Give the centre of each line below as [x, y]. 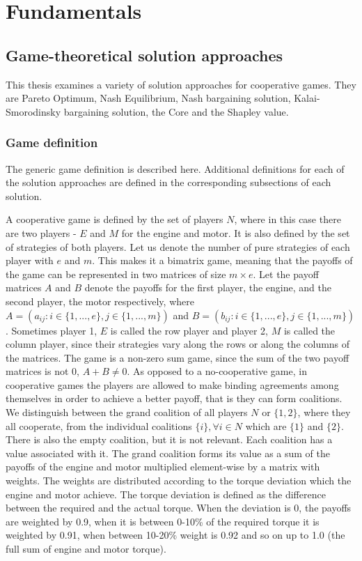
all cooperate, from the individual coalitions [99, 425]
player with [30, 260]
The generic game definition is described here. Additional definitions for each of [175, 168]
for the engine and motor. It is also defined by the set [236, 232]
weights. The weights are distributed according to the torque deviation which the [179, 481]
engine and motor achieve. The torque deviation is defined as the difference [166, 494]
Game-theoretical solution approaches [144, 55]
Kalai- [307, 98]
